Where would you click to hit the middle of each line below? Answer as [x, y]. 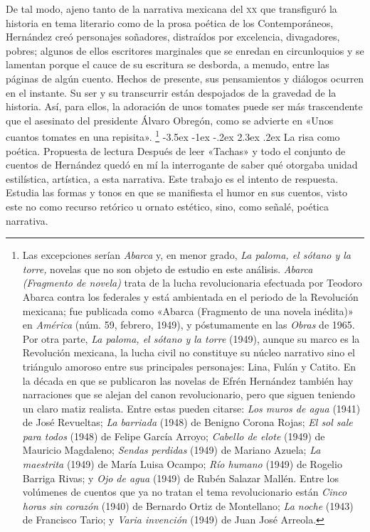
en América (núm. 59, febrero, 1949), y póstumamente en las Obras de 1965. [189, 325]
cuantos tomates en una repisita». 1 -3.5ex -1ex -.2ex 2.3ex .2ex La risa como [173, 135]
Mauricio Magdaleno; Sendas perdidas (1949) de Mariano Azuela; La [171, 450]
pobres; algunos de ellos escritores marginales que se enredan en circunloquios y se [185, 50]
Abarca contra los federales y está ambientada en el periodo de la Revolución [190, 296]
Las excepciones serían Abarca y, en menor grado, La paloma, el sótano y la [186, 255]
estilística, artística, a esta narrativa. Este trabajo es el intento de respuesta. [172, 178]
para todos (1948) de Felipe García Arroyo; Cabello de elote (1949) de [174, 436]
